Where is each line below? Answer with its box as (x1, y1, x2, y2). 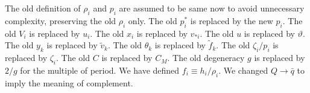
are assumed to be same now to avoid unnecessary (119, 2, 305, 14)
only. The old (128, 14, 177, 27)
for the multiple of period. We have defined (20, 64, 180, 76)
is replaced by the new (190, 14, 273, 27)
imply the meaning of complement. (5, 76, 133, 89)
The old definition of (5, 2, 81, 14)
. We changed (218, 64, 268, 76)
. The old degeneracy (167, 51, 245, 64)
